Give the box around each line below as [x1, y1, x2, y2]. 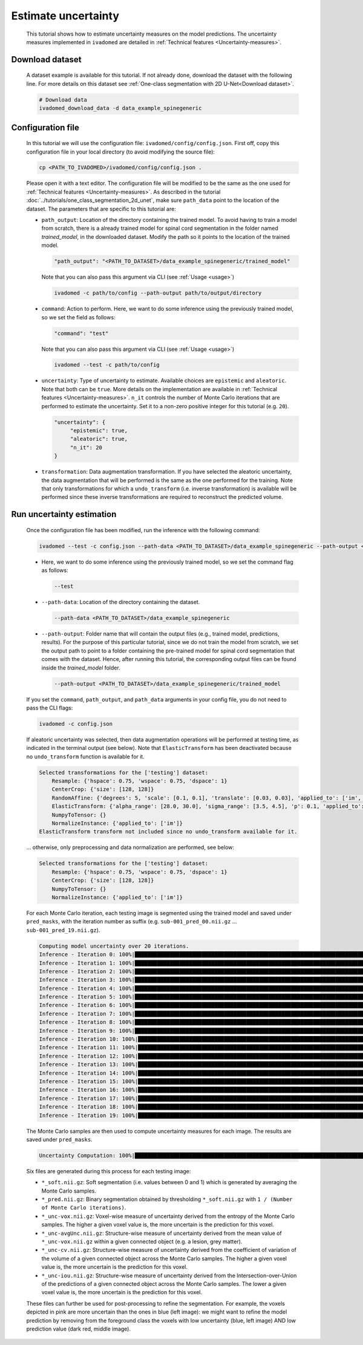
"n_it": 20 [70, 444, 103, 451]
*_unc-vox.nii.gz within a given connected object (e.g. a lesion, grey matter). [41, 1238, 243, 1245]
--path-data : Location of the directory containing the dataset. [41, 599, 200, 606]
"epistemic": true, [70, 427, 128, 434]
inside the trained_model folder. [41, 664, 120, 671]
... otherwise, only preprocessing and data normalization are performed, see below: [26, 844, 235, 851]
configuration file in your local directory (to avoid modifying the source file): [26, 148, 215, 155]
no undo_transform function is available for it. [26, 753, 145, 760]
